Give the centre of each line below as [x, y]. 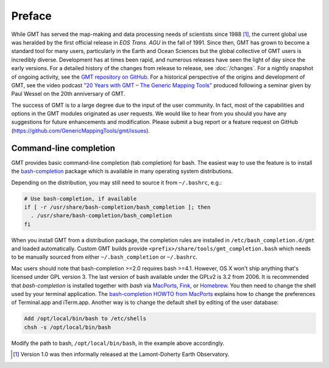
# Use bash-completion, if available [80, 199]
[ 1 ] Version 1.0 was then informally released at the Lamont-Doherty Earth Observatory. [121, 355]
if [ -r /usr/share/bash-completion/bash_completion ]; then [117, 207]
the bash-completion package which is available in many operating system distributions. [122, 171]
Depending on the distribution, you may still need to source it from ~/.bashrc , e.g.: [117, 182]
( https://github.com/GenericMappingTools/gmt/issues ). [81, 131]
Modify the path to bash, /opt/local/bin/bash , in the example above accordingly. [118, 343]
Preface [31, 16]
